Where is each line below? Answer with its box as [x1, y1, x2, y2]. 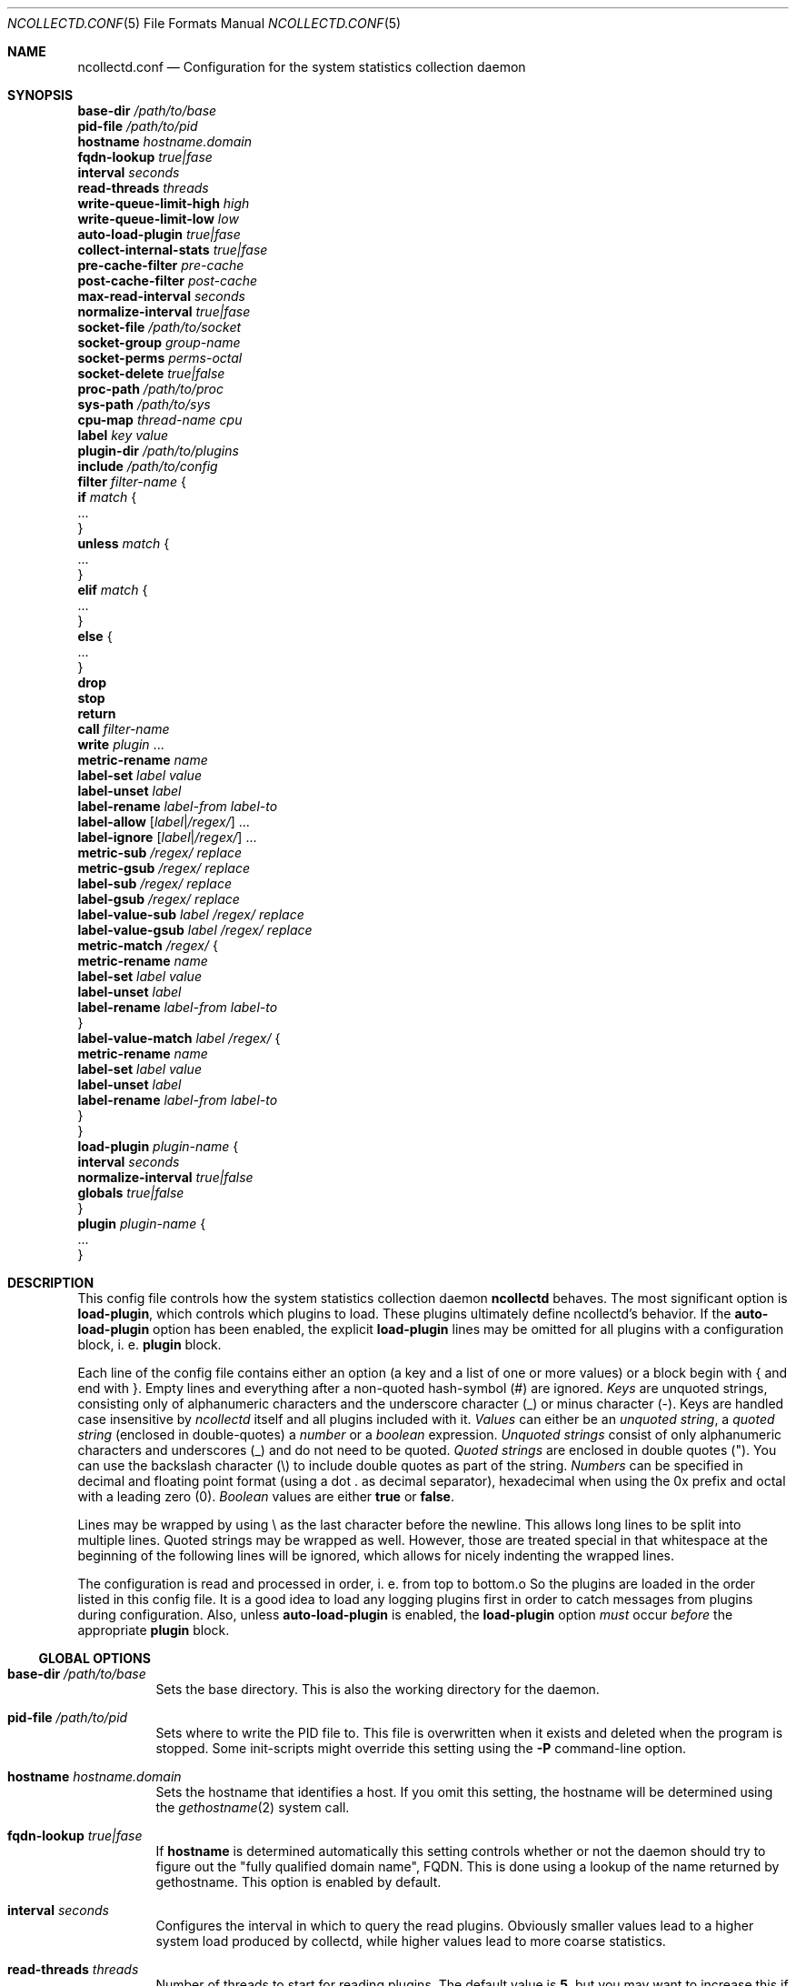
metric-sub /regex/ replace [77, 845, 243, 860]
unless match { [77, 536, 170, 551]
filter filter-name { [77, 474, 186, 489]
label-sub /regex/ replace [77, 876, 232, 891]
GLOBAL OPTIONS [38, 1650, 151, 1666]
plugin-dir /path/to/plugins [77, 443, 239, 458]
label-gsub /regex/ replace [77, 891, 240, 907]
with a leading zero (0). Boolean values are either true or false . [77, 1489, 454, 1504]
